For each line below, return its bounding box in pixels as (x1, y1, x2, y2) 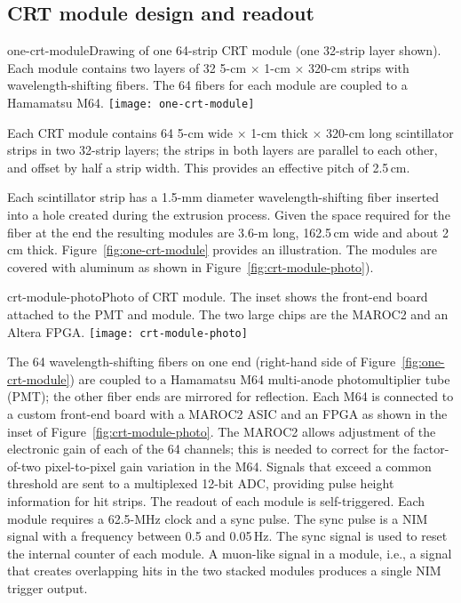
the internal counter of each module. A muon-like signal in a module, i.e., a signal (7, 543, 452, 562)
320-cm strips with (308, 58, 409, 76)
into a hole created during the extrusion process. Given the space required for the (7, 205, 450, 224)
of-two (7, 456, 41, 475)
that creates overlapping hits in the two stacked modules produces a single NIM (7, 561, 441, 580)
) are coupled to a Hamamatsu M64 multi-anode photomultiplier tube (69, 369, 450, 388)
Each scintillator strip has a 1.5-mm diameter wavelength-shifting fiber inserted (7, 188, 440, 206)
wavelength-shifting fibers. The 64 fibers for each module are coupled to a (7, 76, 408, 94)
